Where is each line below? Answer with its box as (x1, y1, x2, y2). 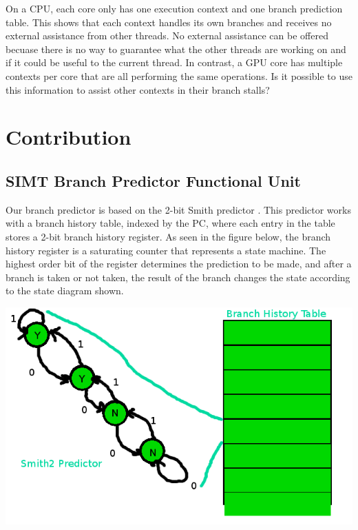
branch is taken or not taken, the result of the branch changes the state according (6, 269, 350, 284)
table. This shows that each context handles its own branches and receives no (6, 14, 332, 29)
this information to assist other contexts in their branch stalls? (6, 82, 270, 96)
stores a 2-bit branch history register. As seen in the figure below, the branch (6, 229, 331, 243)
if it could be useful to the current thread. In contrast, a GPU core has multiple (6, 55, 343, 70)
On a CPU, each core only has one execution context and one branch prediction (6, 1, 343, 15)
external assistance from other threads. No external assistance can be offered (6, 28, 328, 43)
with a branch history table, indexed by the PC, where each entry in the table (6, 216, 335, 230)
